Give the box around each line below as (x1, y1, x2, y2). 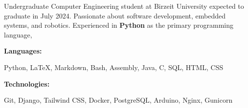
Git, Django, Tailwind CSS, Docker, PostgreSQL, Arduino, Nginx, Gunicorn (4, 95, 233, 105)
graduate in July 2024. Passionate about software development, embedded (4, 10, 225, 20)
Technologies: (4, 78, 50, 89)
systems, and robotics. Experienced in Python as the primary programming (4, 20, 234, 30)
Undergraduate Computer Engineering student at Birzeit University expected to (4, 1, 244, 11)
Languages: (4, 46, 42, 56)
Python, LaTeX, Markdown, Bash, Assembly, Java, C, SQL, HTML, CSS (4, 62, 224, 72)
